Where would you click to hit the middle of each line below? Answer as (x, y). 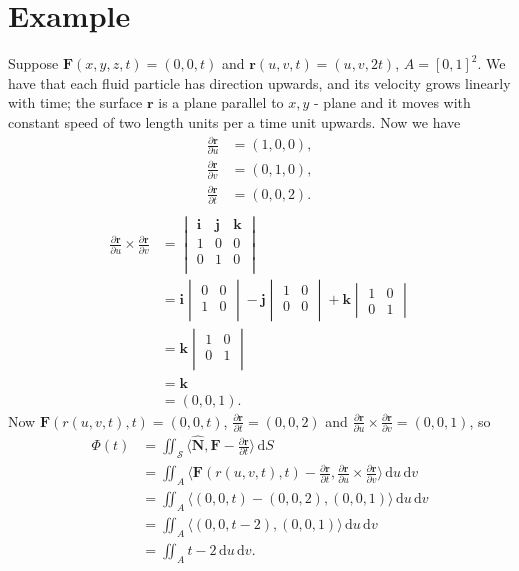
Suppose (33, 63)
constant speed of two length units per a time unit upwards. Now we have (234, 121)
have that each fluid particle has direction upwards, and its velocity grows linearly (259, 82)
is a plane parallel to (221, 102)
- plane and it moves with (392, 102)
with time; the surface (75, 102)
